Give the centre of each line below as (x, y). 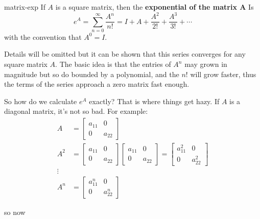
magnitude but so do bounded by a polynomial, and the (92, 74)
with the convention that (43, 36)
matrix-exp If (25, 7)
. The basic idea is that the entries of (113, 64)
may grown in (206, 64)
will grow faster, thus (223, 74)
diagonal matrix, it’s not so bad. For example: (76, 111)
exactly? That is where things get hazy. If (154, 101)
